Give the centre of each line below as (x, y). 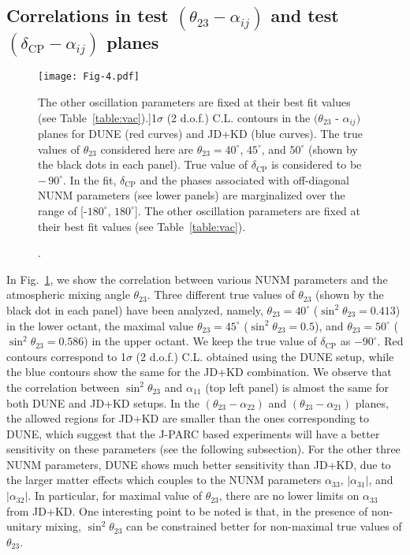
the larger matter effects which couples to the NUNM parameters (164, 480)
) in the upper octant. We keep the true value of (200, 341)
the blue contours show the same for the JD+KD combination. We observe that (199, 372)
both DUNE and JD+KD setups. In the (103, 402)
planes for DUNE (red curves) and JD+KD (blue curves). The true (201, 134)
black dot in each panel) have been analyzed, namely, (135, 309)
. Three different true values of (221, 294)
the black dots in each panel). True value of (143, 164)
